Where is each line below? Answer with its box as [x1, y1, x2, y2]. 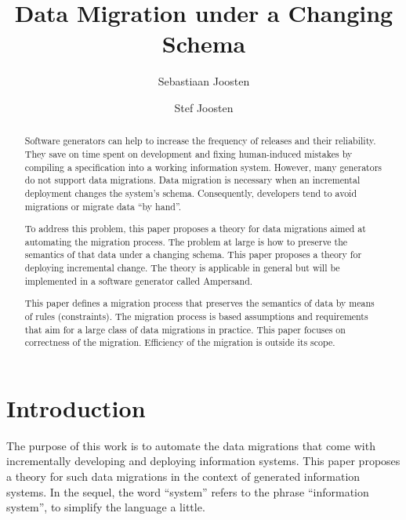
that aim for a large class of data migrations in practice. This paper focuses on [24, 322, 346, 336]
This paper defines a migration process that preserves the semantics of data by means [24, 296, 375, 310]
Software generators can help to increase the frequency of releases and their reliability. [24, 134, 376, 147]
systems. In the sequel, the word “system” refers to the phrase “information [6, 483, 369, 500]
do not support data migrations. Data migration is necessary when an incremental [24, 173, 361, 187]
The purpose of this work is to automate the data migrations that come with [6, 437, 375, 453]
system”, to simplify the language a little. [6, 499, 205, 515]
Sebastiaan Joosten [158, 73, 250, 89]
